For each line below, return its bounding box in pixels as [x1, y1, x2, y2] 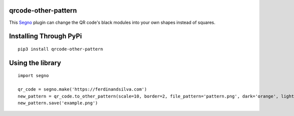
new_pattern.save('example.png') [18, 100, 98, 106]
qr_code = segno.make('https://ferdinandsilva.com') [18, 87, 147, 92]
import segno [18, 73, 49, 78]
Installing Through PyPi [9, 32, 82, 40]
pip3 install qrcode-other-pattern [18, 46, 103, 52]
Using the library [9, 58, 61, 67]
